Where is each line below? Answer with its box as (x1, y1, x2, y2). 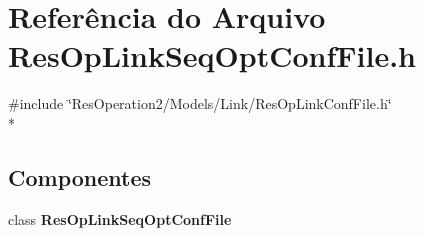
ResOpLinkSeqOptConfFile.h (8, 35, 416, 76)
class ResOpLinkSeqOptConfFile (8, 208, 232, 229)
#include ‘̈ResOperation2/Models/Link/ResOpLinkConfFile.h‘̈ (8, 93, 392, 114)
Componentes (8, 161, 152, 192)
